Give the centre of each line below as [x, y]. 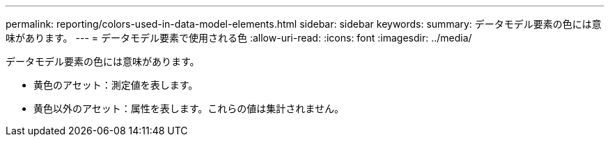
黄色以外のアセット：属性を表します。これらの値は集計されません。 [189, 108]
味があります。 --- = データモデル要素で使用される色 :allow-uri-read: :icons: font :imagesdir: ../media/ [239, 38]
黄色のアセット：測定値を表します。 [116, 85]
